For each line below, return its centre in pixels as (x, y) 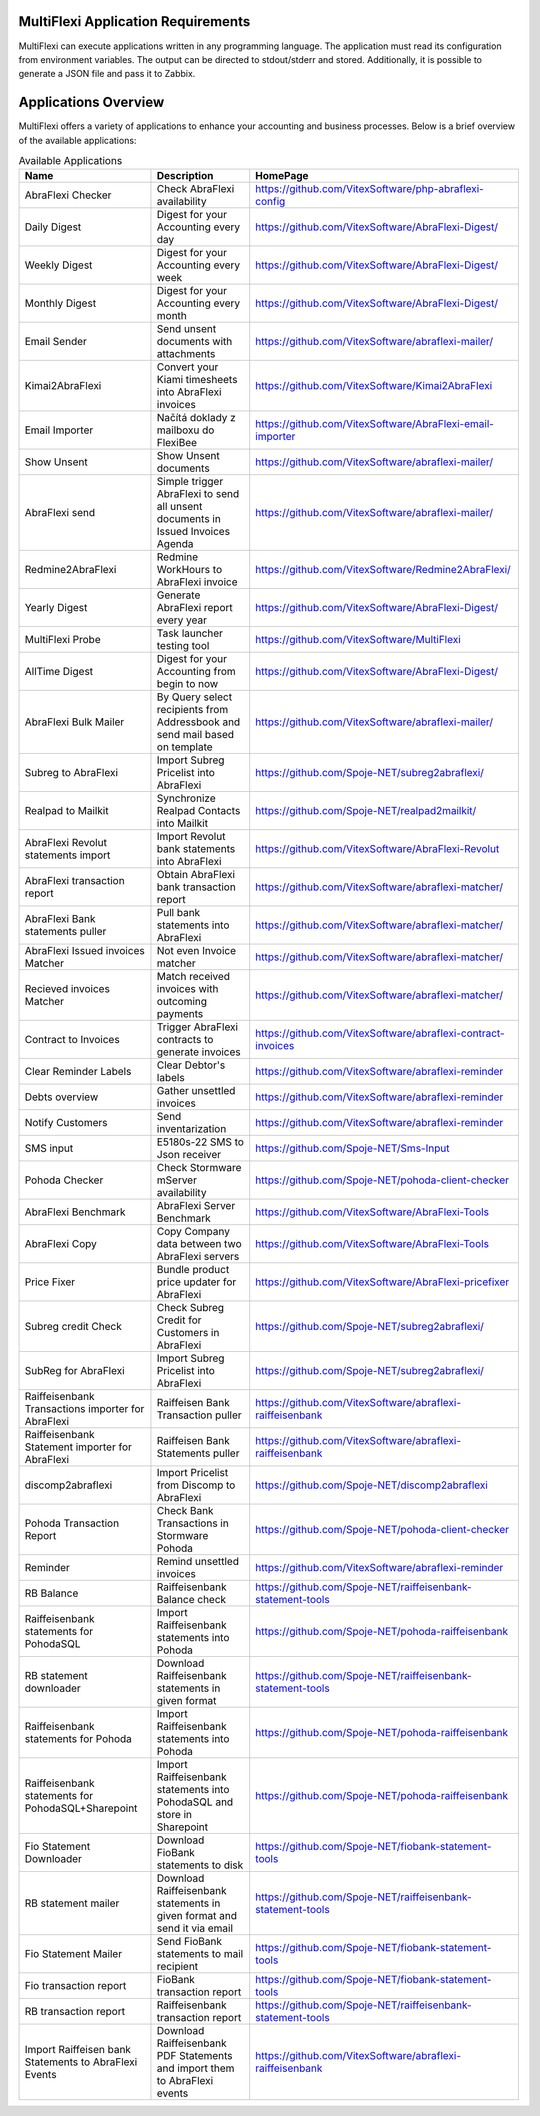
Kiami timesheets (197, 380)
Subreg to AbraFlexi (71, 773)
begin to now (187, 684)
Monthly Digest (60, 303)
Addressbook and (198, 722)
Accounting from (196, 672)
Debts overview (61, 1097)
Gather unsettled (196, 1091)
